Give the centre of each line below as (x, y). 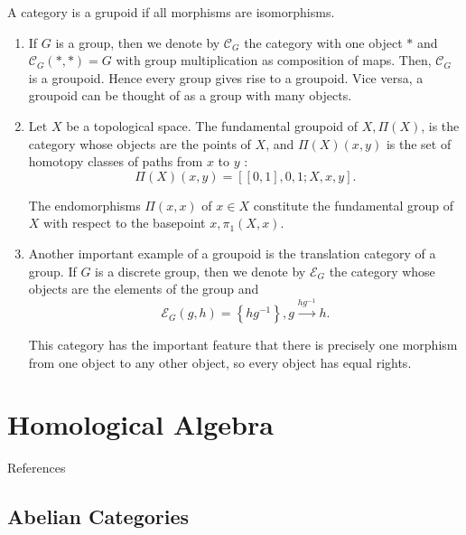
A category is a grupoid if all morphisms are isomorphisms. (171, 12)
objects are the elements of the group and (144, 289)
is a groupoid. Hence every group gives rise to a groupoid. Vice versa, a (226, 77)
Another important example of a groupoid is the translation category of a (232, 253)
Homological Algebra (140, 424)
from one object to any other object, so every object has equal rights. (220, 362)
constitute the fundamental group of (354, 205)
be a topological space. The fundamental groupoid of (212, 125)
